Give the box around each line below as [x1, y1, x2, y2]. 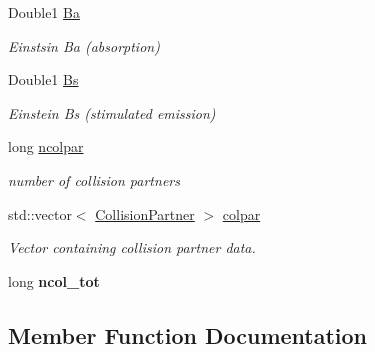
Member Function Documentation [8, 319, 368, 350]
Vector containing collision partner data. [8, 237, 256, 258]
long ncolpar [8, 136, 84, 157]
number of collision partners [8, 169, 180, 190]
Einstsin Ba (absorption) [8, 35, 160, 56]
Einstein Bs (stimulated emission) [8, 102, 216, 123]
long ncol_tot [8, 270, 100, 291]
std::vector [8, 203, 72, 224]
